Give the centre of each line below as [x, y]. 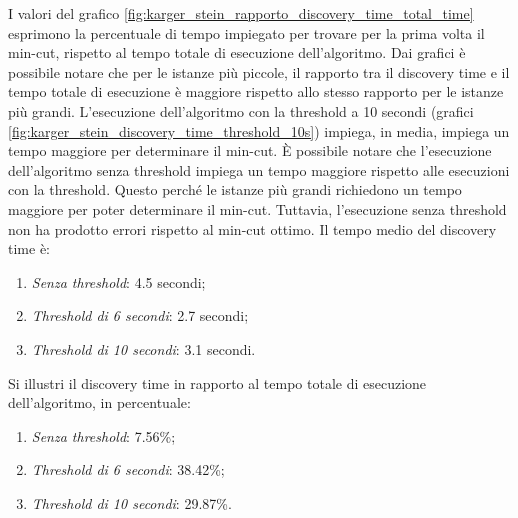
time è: [29, 248]
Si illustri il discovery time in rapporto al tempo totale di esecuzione [217, 382]
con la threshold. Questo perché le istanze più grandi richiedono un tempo [235, 189]
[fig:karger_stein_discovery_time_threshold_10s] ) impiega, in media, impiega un [259, 130]
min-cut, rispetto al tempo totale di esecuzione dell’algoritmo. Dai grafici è [237, 52]
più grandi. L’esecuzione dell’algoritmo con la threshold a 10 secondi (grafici [241, 110]
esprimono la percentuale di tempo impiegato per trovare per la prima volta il [246, 32]
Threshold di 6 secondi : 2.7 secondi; [140, 315]
